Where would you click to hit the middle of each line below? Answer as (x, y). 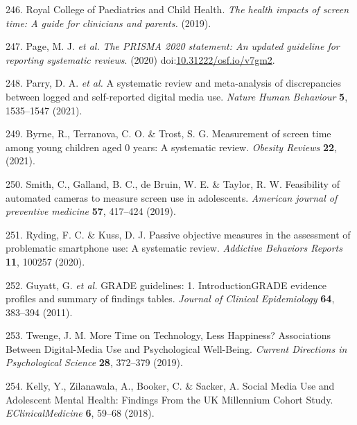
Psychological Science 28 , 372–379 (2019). (94, 362)
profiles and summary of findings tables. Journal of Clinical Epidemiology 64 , (170, 298)
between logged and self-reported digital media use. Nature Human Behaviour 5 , (177, 96)
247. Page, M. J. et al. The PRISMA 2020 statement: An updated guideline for (173, 46)
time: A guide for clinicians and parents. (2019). (108, 23)
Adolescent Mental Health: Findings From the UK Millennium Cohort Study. (169, 399)
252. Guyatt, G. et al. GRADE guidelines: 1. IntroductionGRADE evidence (166, 285)
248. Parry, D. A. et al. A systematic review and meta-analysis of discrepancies (174, 83)
